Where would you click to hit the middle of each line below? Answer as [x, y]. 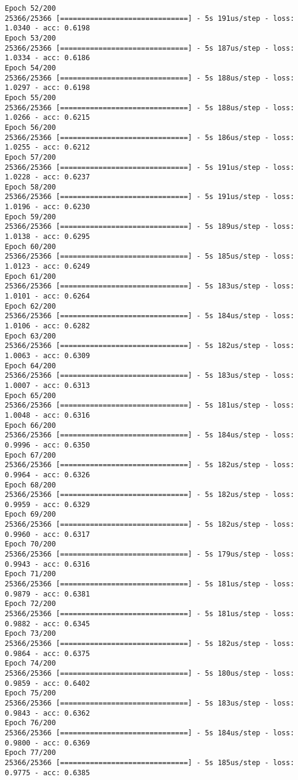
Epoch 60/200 [30, 246]
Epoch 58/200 [30, 187]
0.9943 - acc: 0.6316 [48, 564]
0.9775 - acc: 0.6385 [48, 773]
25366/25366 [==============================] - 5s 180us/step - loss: [150, 673]
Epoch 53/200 [30, 38]
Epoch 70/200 [30, 544]
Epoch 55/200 [30, 97]
